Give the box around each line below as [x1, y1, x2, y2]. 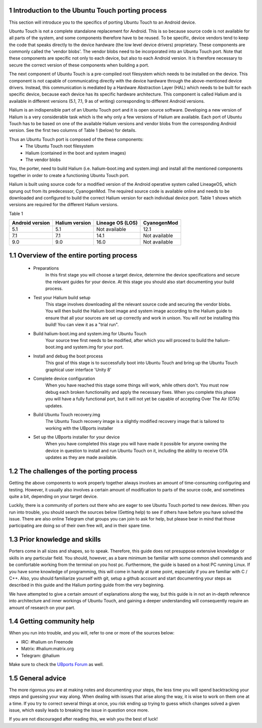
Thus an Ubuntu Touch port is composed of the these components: [9, 136, 144, 142]
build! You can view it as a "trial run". [45, 322, 119, 327]
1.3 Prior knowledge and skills [9, 535, 101, 544]
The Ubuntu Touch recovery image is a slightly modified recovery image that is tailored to [45, 419, 225, 424]
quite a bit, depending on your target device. [9, 493, 98, 499]
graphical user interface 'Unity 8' [45, 367, 112, 372]
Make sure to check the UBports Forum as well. [9, 661, 104, 667]
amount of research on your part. [9, 604, 75, 611]
